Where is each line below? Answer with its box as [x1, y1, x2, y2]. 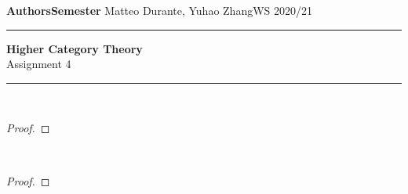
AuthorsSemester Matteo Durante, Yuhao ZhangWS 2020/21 [6, 2, 313, 18]
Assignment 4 [6, 56, 71, 72]
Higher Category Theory [6, 40, 143, 56]
